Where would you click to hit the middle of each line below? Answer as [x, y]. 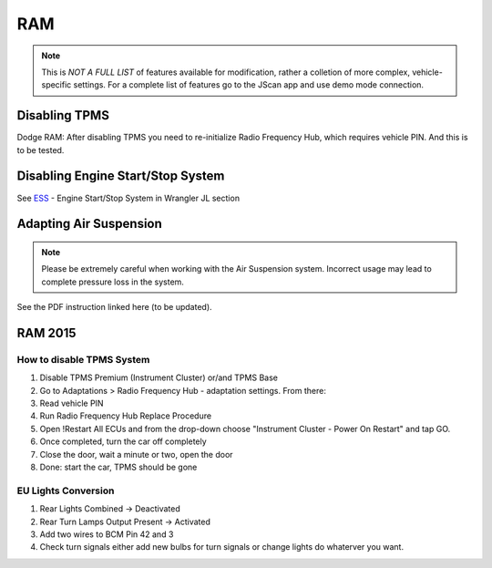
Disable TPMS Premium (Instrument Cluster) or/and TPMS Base [159, 377]
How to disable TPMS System [83, 359]
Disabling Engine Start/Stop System [121, 176]
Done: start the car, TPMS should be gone [118, 467]
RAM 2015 [46, 333]
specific [56, 85]
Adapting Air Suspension [90, 224]
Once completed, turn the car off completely [123, 441]
